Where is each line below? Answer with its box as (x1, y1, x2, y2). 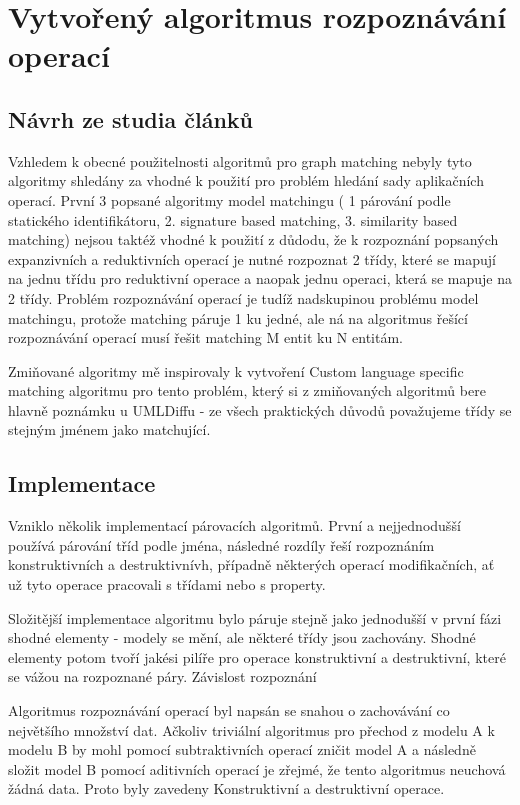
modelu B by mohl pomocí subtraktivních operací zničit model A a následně (8, 739, 476, 760)
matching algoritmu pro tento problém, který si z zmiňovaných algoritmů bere (8, 380, 486, 401)
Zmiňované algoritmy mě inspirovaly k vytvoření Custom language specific (8, 360, 464, 381)
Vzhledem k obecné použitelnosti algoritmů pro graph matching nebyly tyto (8, 150, 472, 171)
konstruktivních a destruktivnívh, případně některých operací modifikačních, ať (8, 554, 495, 575)
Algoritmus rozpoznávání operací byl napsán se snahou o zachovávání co (8, 700, 450, 721)
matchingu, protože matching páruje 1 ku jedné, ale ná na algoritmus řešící (8, 307, 468, 328)
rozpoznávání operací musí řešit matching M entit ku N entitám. (8, 327, 403, 348)
